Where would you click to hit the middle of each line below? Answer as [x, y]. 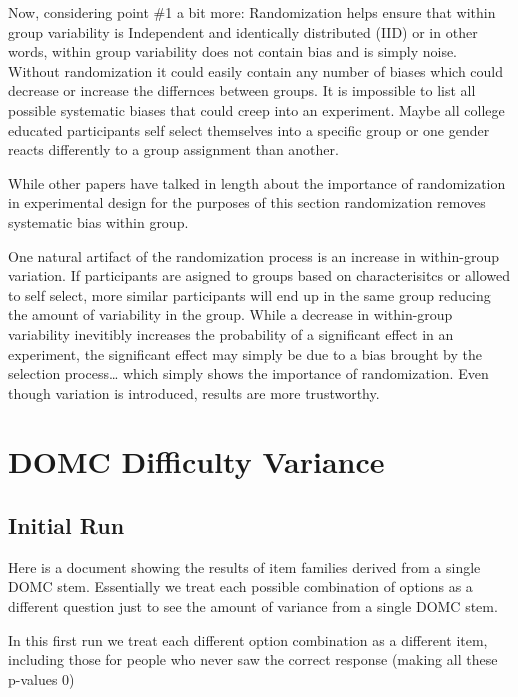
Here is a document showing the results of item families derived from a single [244, 566]
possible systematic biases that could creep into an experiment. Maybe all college [256, 109]
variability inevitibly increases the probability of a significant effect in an [231, 333]
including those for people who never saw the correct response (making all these [253, 659]
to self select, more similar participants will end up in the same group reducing [249, 294]
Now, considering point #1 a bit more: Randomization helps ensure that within [252, 12]
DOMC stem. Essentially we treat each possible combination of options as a [240, 586]
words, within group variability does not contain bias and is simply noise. [233, 51]
